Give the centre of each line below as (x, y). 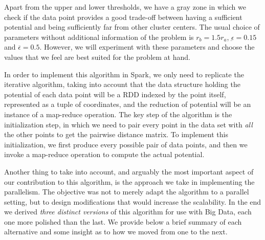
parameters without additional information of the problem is (99, 37)
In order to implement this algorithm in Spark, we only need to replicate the (124, 74)
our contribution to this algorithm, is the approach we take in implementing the (129, 181)
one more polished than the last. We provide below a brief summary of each (123, 221)
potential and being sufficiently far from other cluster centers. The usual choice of (132, 27)
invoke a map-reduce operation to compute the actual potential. (104, 154)
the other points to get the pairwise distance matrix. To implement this (116, 134)
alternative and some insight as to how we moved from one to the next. (116, 232)
